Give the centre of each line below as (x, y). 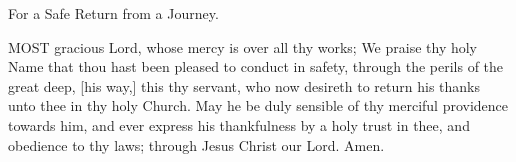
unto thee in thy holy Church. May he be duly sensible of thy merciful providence (258, 105)
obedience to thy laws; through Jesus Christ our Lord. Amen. (196, 144)
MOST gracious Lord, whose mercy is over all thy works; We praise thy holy (243, 46)
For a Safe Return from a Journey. (113, 13)
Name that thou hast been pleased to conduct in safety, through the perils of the (256, 66)
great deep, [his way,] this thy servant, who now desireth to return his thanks (244, 85)
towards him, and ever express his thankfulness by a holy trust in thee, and (239, 124)
